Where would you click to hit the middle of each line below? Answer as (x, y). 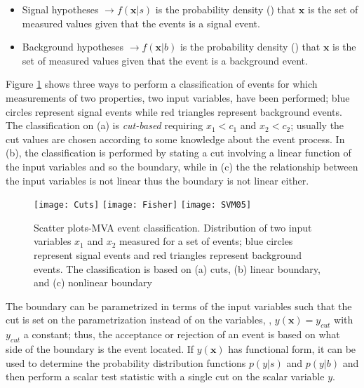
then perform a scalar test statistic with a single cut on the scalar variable (165, 376)
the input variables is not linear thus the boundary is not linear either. (157, 180)
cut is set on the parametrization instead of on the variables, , (139, 320)
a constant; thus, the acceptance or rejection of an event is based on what (182, 334)
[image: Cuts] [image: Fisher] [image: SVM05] (143, 205)
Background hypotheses (73, 47)
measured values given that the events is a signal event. (141, 23)
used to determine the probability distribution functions (126, 362)
